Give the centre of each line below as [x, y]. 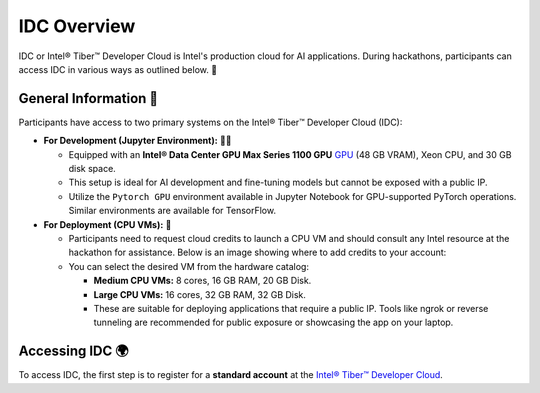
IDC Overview [77, 26]
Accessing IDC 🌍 [73, 351]
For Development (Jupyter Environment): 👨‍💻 [137, 141]
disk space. [92, 169]
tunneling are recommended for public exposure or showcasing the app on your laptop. [273, 322]
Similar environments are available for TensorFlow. [172, 211]
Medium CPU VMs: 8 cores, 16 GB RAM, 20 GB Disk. [202, 281]
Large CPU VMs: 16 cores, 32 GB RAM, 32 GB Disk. [200, 294]
